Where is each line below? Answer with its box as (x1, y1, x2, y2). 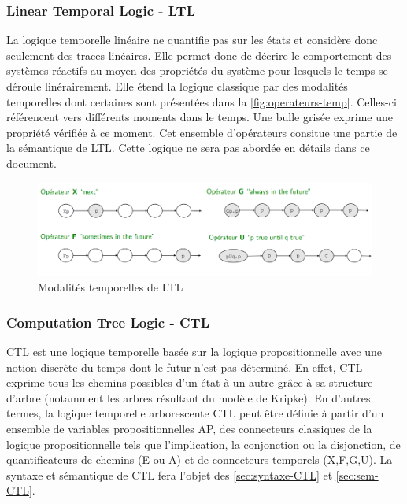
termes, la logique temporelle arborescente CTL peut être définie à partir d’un (6, 405, 384, 421)
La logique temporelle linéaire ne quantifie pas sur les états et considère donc (6, 31, 378, 48)
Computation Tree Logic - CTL (6, 312, 209, 332)
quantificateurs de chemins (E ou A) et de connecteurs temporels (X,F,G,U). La (6, 451, 393, 468)
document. (6, 154, 57, 171)
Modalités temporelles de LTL (38, 279, 183, 295)
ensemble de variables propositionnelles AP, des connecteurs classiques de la (6, 421, 372, 437)
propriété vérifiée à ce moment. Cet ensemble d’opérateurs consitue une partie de (6, 124, 398, 140)
